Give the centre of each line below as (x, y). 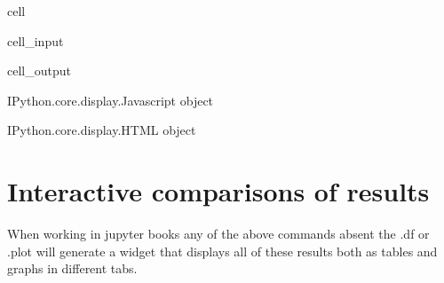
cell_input (36, 40)
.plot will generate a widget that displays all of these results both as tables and (222, 251)
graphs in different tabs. (72, 268)
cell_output (39, 71)
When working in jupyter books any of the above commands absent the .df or (218, 234)
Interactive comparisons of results (218, 191)
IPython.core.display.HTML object (102, 130)
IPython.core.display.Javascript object (111, 100)
